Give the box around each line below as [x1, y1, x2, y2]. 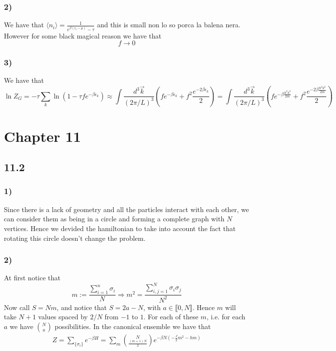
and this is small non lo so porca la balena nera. [97, 19, 240, 30]
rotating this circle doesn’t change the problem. [4, 233, 146, 243]
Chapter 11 [4, 126, 81, 146]
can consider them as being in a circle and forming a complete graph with [4, 214, 225, 224]
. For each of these [143, 312, 198, 322]
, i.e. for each [206, 312, 246, 322]
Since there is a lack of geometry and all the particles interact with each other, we [4, 204, 249, 214]
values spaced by [38, 312, 88, 322]
